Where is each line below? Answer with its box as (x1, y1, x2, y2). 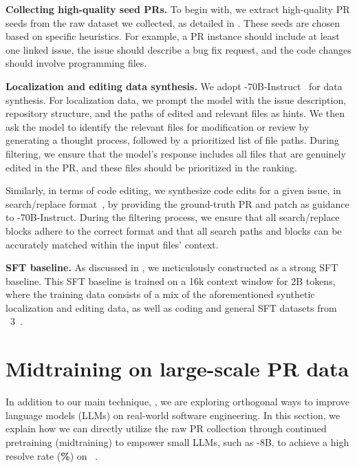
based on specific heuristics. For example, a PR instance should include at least (6, 29, 340, 43)
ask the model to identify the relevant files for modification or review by (6, 119, 310, 134)
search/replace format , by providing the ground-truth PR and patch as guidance (6, 196, 349, 211)
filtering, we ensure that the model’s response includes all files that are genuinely (6, 146, 346, 160)
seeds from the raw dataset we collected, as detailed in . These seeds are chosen (6, 15, 340, 30)
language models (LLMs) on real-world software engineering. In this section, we (6, 407, 340, 422)
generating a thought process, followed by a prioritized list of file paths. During (6, 133, 339, 147)
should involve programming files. (6, 56, 147, 70)
